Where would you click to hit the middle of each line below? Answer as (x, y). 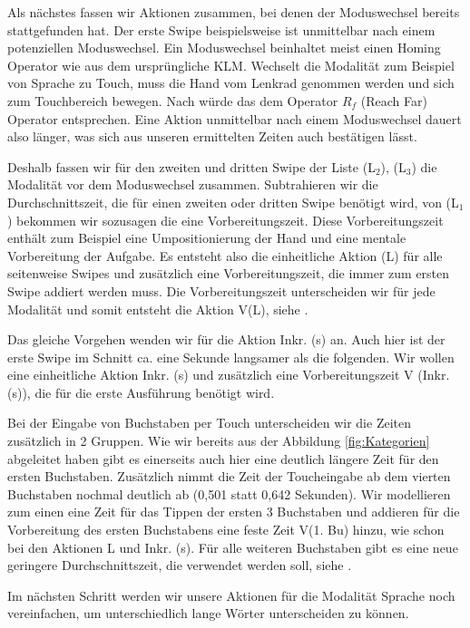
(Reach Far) (394, 100)
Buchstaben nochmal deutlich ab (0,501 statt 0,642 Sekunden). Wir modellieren (229, 493)
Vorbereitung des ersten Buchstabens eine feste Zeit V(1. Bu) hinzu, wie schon (226, 530)
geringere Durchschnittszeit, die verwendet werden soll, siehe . (180, 565)
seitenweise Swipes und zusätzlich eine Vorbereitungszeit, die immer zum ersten (229, 273)
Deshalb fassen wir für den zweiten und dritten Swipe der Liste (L (191, 166)
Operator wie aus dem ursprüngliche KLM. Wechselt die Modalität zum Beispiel (231, 65)
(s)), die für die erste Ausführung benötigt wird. (141, 392)
